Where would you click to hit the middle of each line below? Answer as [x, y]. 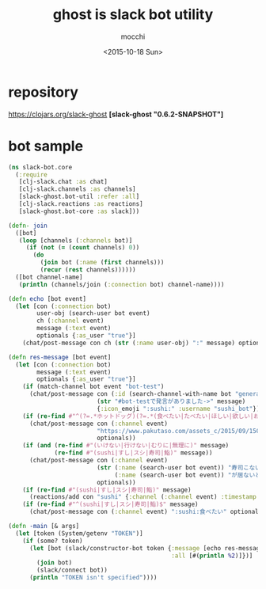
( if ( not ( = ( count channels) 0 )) [83, 248]
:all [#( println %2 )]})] [212, 556]
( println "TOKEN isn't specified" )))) [93, 578]
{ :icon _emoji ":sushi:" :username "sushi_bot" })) [180, 408]
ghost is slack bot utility [133, 15]
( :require [31, 175]
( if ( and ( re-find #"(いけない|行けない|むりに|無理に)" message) [126, 446]
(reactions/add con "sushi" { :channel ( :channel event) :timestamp [143, 497]
